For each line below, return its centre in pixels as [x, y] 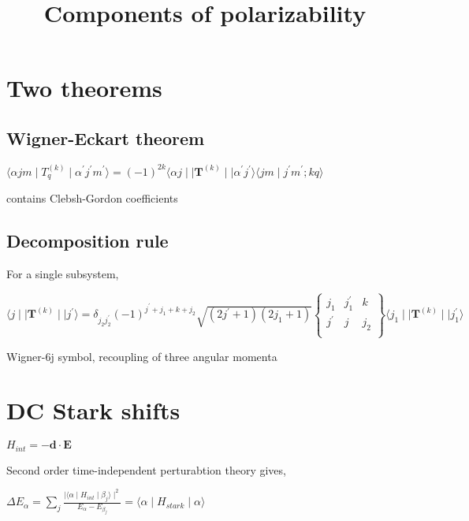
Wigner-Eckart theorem [106, 138]
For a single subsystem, [63, 273]
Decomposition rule [87, 240]
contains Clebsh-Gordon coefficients [92, 198]
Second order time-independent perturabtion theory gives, [146, 469]
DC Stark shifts [93, 410]
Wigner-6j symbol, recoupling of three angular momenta [142, 356]
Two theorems [84, 88]
